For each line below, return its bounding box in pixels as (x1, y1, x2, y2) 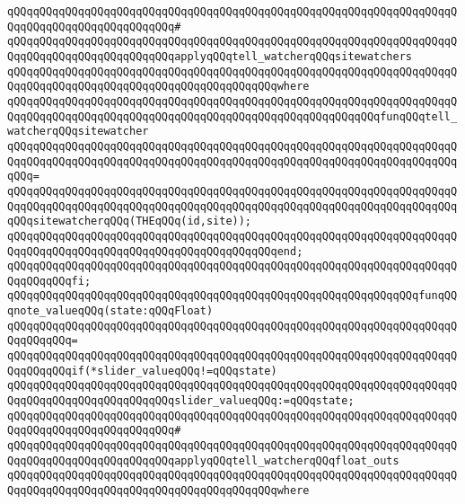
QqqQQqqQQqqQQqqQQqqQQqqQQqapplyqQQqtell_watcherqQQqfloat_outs (7, 454, 399, 467)
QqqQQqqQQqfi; (7, 274, 92, 287)
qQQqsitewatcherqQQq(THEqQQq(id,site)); (7, 215, 252, 228)
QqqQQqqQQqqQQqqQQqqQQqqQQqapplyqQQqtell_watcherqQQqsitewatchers (7, 49, 413, 63)
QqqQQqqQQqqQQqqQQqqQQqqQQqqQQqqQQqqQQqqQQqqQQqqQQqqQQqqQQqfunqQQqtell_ (7, 110, 458, 123)
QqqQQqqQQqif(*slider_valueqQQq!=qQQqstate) (7, 364, 277, 377)
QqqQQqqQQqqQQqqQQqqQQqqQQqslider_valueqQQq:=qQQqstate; (7, 394, 355, 408)
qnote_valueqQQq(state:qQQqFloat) (7, 305, 214, 318)
